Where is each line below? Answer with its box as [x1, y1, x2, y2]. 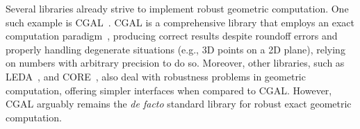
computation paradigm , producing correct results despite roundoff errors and [6, 28, 338, 43]
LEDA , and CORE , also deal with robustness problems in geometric [6, 69, 306, 83]
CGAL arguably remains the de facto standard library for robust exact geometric [6, 96, 352, 111]
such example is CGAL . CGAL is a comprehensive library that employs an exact [6, 15, 354, 29]
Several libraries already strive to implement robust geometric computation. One [6, 1, 349, 15]
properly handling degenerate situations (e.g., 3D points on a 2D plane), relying [6, 42, 345, 56]
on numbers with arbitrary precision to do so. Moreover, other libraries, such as [6, 55, 345, 70]
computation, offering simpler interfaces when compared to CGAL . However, [6, 83, 332, 97]
